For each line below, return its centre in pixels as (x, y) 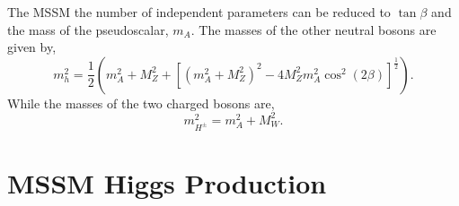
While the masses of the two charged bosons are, (141, 103)
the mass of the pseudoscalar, (88, 29)
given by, (32, 47)
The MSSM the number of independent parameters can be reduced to (199, 12)
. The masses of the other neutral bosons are (313, 29)
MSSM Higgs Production (167, 182)
